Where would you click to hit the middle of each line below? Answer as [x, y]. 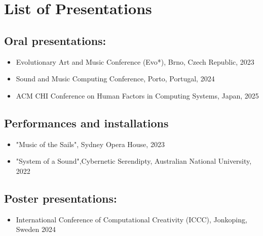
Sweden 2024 [36, 229]
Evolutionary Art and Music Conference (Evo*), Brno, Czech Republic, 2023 [135, 61]
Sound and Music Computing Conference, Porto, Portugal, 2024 [115, 79]
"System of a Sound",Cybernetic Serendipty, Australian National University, [134, 161]
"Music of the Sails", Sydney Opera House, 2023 [90, 144]
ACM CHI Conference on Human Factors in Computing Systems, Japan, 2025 [137, 95]
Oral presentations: [55, 40]
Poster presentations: [61, 198]
